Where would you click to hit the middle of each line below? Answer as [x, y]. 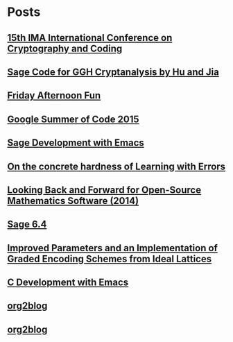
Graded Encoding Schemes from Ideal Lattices [110, 258]
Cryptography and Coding [65, 48]
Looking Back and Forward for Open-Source [104, 190]
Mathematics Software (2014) [73, 201]
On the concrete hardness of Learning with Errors [116, 166]
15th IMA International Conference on [90, 38]
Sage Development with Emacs [76, 143]
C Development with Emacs [68, 283]
